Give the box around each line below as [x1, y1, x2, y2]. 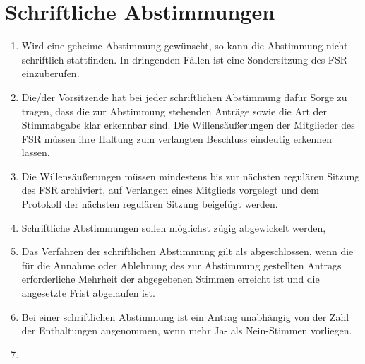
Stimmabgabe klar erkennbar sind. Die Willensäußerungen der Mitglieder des [21, 117, 355, 132]
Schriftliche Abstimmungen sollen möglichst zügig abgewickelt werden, [21, 220, 326, 235]
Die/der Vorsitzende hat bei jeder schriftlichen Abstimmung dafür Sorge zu [21, 89, 347, 104]
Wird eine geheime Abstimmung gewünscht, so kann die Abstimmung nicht [21, 38, 348, 53]
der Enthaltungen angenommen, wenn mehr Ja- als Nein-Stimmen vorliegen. [21, 323, 352, 338]
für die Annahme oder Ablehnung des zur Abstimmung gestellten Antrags [21, 257, 342, 272]
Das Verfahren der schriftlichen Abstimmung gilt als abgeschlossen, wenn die [21, 244, 354, 259]
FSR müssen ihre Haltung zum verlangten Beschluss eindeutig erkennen [21, 131, 333, 146]
